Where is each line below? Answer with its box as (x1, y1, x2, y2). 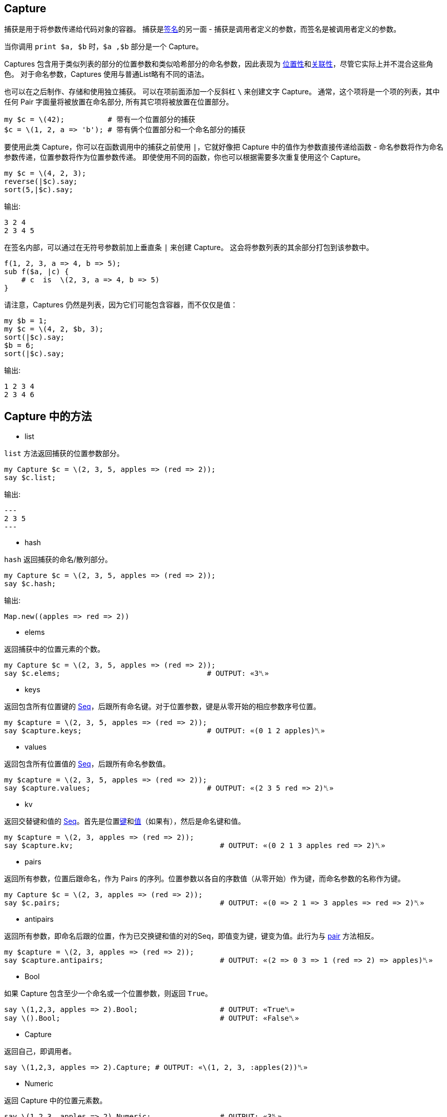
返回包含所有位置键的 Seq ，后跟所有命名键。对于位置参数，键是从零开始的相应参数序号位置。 (4, 702, 321, 711)
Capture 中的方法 (4, 409, 92, 423)
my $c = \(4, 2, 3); (4, 169, 87, 178)
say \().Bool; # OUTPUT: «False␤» (4, 1014, 299, 1023)
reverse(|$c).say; (4, 177, 78, 186)
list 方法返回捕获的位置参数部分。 (4, 449, 124, 458)
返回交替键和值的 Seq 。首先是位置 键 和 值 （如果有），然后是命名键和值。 (4, 817, 245, 826)
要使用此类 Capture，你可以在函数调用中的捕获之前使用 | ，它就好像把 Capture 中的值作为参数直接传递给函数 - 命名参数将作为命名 (4, 142, 443, 152)
